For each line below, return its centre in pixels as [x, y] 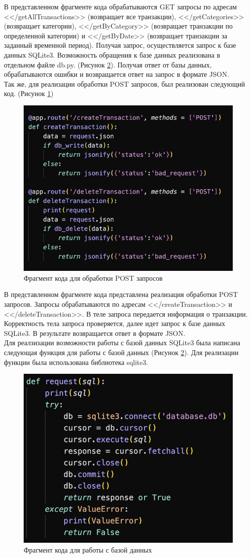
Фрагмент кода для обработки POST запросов [93, 278]
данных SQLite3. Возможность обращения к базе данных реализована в [112, 54]
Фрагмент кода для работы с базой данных [88, 549]
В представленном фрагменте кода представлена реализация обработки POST [121, 294]
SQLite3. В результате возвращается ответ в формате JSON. [95, 333]
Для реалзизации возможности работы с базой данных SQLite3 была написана [122, 343]
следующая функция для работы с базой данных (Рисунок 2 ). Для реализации [121, 352]
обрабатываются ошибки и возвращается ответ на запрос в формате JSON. [117, 74]
